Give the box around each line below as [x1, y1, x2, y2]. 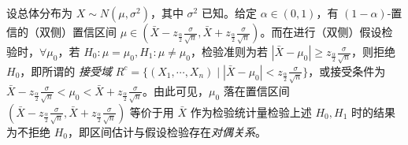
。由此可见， [142, 82, 209, 99]
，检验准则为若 [191, 43, 268, 59]
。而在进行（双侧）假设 [260, 24, 382, 39]
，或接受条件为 [308, 62, 386, 79]
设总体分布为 [6, 5, 72, 20]
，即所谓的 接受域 [20, 62, 112, 79]
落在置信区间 [223, 82, 290, 99]
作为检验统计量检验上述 [190, 103, 312, 120]
